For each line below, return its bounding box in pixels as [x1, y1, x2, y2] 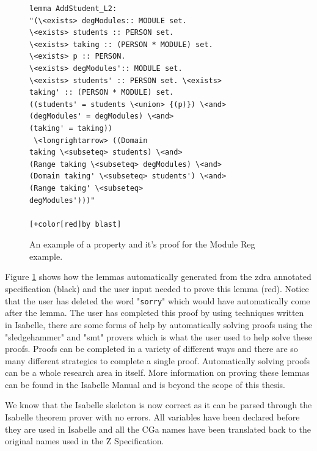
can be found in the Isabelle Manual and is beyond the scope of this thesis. [5, 378, 285, 391]
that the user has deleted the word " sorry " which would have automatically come [5, 294, 310, 307]
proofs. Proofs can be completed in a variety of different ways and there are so [5, 342, 298, 355]
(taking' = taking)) [29, 123, 113, 133]
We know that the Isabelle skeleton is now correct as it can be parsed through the [5, 398, 312, 411]
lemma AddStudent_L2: [29, 4, 117, 13]
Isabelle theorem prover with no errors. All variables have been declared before [5, 411, 300, 424]
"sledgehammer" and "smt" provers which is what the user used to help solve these [5, 330, 312, 343]
